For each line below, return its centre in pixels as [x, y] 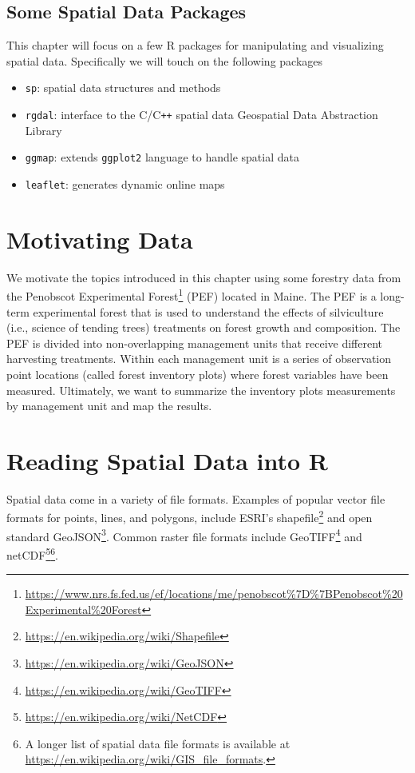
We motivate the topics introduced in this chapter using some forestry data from [204, 277]
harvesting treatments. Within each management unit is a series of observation [199, 359]
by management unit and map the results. [109, 406]
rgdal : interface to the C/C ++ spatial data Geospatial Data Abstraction [202, 115]
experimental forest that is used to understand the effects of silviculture [208, 311]
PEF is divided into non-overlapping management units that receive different [195, 343]
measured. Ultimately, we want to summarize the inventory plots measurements [201, 390]
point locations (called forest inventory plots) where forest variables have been [198, 374]
